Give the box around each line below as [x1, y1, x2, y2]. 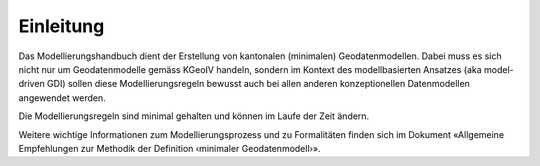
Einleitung [18, 15, 105, 37]
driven [18, 78, 45, 90]
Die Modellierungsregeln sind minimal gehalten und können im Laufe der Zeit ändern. [18, 110, 370, 122]
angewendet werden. [18, 91, 106, 104]
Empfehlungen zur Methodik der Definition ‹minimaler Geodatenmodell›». [18, 142, 321, 154]
